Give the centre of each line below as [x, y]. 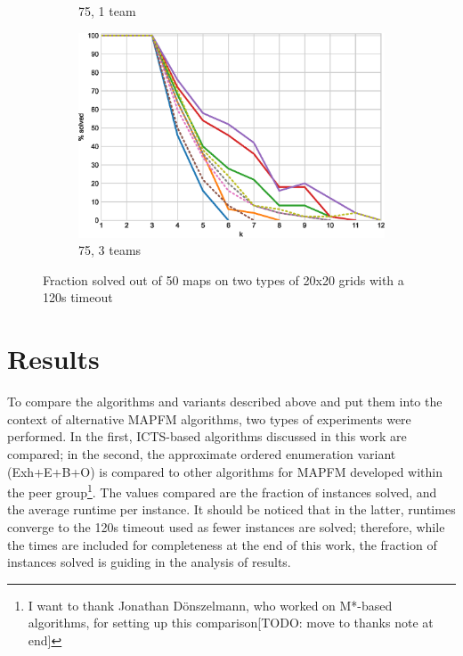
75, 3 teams [110, 250]
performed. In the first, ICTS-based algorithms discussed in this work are [207, 436]
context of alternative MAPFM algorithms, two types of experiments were [209, 418]
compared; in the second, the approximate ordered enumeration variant [202, 453]
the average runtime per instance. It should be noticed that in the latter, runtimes [231, 509]
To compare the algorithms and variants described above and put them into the [225, 402]
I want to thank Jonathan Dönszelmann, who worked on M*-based [210, 605]
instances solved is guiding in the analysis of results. [149, 562]
